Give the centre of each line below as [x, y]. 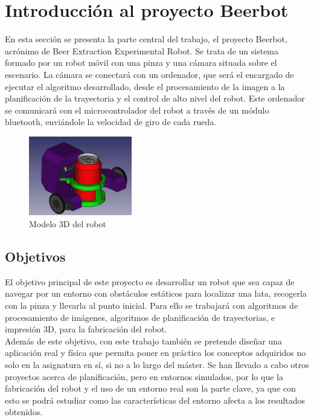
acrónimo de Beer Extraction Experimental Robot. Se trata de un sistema [142, 50]
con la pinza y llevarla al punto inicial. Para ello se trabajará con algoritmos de [152, 305]
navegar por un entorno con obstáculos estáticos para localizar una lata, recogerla [156, 293]
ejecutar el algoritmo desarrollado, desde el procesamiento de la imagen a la [145, 86]
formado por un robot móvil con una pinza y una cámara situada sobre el [141, 63]
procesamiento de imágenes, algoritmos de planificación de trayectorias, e [140, 317]
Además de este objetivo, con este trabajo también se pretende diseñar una [143, 341]
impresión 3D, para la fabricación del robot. [86, 329]
